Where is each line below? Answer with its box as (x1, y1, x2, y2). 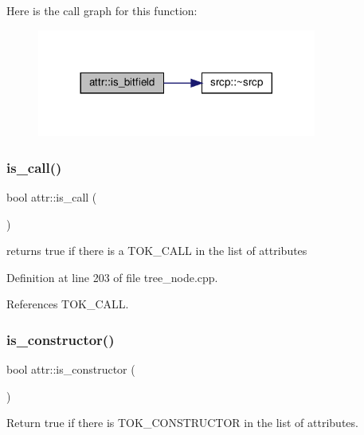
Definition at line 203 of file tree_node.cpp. (6, 268, 218, 285)
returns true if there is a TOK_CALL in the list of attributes (6, 242, 307, 259)
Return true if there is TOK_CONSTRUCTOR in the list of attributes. (6, 414, 358, 431)
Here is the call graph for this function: (6, 2, 198, 18)
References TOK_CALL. (6, 296, 129, 312)
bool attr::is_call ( (6, 189, 97, 206)
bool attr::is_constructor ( (6, 361, 135, 378)
